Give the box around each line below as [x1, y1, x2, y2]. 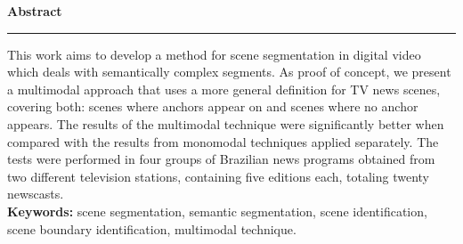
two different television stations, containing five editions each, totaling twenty [7, 167, 429, 185]
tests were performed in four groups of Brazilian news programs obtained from [7, 150, 435, 168]
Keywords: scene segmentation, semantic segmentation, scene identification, [7, 201, 427, 220]
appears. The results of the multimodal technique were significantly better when [7, 114, 444, 133]
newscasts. [7, 184, 64, 203]
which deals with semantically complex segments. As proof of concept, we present [7, 62, 451, 81]
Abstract [7, 2, 62, 20]
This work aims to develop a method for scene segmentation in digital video [7, 45, 421, 63]
